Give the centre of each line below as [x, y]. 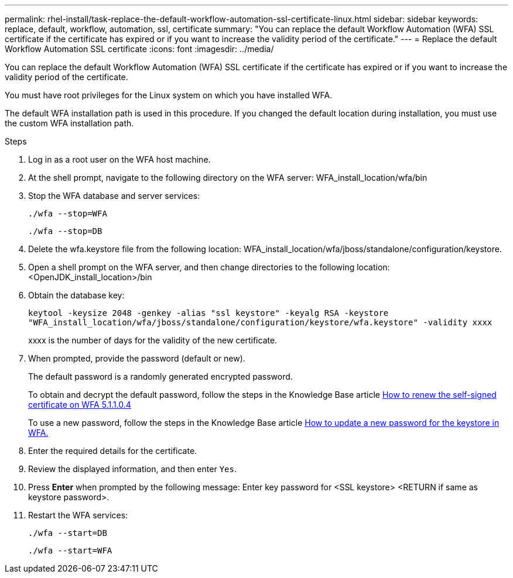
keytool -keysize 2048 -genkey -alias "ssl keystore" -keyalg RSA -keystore [208, 313]
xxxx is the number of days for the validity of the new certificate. [153, 340]
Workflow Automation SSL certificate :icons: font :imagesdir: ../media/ [139, 49]
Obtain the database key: [76, 295]
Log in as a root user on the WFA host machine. [119, 159]
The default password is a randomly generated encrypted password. [160, 376]
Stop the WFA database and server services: [114, 196]
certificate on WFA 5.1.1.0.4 [80, 405]
